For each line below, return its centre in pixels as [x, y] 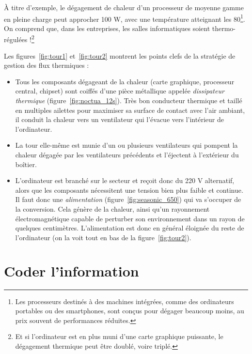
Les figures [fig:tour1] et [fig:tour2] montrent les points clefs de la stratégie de [120, 55]
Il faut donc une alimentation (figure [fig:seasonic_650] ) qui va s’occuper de [128, 199]
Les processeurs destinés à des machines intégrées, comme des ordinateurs [125, 301]
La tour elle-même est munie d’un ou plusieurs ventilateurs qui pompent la [126, 145]
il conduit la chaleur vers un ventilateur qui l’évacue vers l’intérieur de [119, 119]
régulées [16, 39]
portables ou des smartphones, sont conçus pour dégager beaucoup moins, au [130, 311]
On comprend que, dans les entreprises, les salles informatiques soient [107, 28]
